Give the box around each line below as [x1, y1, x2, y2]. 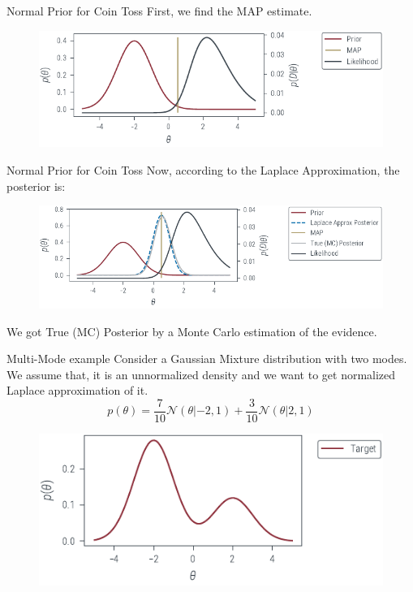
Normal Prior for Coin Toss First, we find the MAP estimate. [6, 2, 312, 19]
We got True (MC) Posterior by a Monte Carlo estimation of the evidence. [6, 322, 377, 339]
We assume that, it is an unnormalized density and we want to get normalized [6, 365, 396, 382]
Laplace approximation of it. [6, 382, 148, 399]
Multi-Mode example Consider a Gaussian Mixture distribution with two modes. [6, 350, 407, 367]
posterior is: [6, 177, 66, 194]
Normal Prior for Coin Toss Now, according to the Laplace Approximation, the [6, 161, 400, 178]
